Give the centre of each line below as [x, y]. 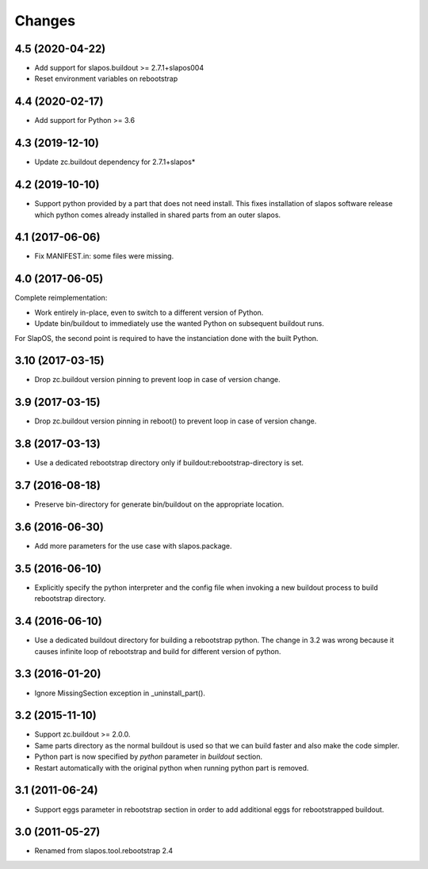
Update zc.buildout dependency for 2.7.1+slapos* [115, 162]
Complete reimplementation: [61, 298]
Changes [45, 21]
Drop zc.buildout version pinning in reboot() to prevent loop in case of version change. [176, 421]
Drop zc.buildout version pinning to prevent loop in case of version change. [157, 380]
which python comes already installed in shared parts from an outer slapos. [158, 215]
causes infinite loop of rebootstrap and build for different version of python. [158, 651]
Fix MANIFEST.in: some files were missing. [104, 256]
